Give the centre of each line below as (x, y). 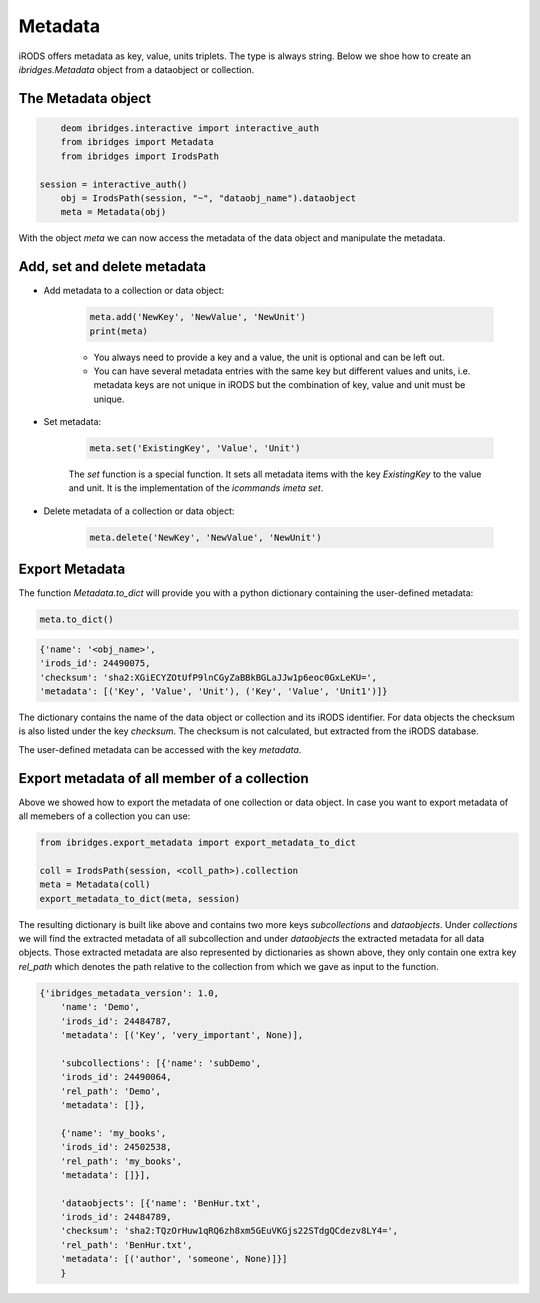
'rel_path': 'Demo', (111, 1091)
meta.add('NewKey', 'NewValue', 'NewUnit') (198, 317)
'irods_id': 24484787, (116, 1021)
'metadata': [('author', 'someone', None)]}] (174, 1259)
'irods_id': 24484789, (116, 1217)
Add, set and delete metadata (112, 266)
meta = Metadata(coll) (95, 884)
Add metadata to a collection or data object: (134, 291)
